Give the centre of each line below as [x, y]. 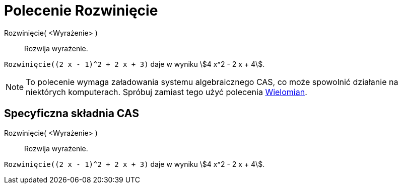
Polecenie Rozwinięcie [81, 11]
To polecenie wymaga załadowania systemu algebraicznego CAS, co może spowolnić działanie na [212, 82]
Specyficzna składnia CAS [72, 114]
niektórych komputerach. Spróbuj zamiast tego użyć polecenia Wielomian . [166, 92]
